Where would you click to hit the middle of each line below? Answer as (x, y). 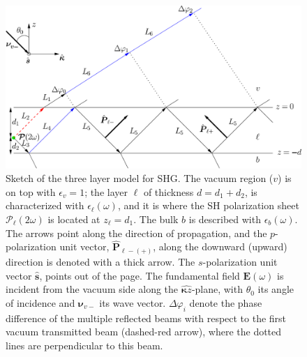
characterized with (45, 205)
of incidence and (40, 302)
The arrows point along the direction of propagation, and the (136, 233)
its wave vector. (133, 302)
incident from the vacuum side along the (92, 289)
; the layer (106, 191)
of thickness (169, 191)
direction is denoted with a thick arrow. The (100, 262)
